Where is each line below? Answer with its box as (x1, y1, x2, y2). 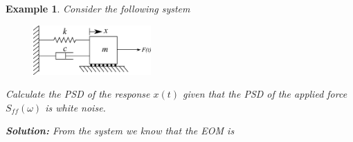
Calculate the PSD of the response (6, 87, 150, 101)
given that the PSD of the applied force (183, 87, 347, 101)
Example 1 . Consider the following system (6, 1, 190, 15)
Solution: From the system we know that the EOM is (6, 123, 235, 138)
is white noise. (45, 100, 106, 114)
